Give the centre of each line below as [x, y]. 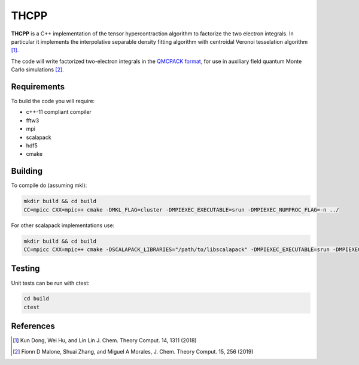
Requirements [38, 87]
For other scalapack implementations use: [63, 225]
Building [27, 171]
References [33, 326]
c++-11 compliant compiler [59, 112]
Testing [25, 269]
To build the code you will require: [53, 101]
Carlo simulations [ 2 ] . [37, 70]
